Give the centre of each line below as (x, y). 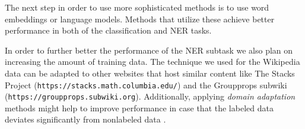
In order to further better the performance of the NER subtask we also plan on (149, 50)
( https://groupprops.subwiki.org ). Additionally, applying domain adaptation (150, 96)
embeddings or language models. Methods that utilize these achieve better (140, 19)
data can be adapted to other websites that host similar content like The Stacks (150, 73)
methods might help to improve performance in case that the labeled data (139, 107)
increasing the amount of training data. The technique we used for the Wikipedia (152, 62)
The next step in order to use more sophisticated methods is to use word (137, 7)
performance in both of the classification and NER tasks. (108, 30)
